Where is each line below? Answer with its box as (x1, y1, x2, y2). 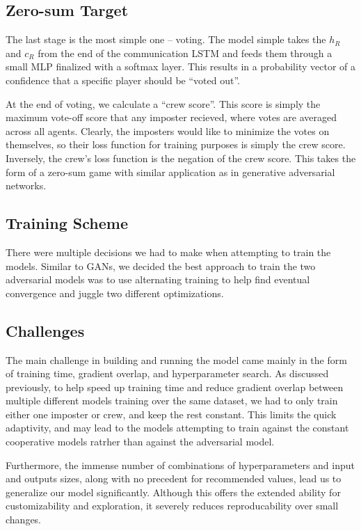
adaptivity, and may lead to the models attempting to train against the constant (6, 420, 349, 435)
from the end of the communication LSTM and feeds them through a (38, 45, 332, 60)
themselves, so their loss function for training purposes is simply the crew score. (6, 137, 346, 152)
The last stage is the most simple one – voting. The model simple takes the (6, 32, 326, 47)
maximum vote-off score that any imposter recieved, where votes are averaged (6, 110, 337, 125)
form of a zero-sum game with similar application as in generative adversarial (6, 164, 335, 179)
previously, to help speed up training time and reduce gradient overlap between (6, 379, 344, 394)
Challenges (6, 319, 85, 341)
